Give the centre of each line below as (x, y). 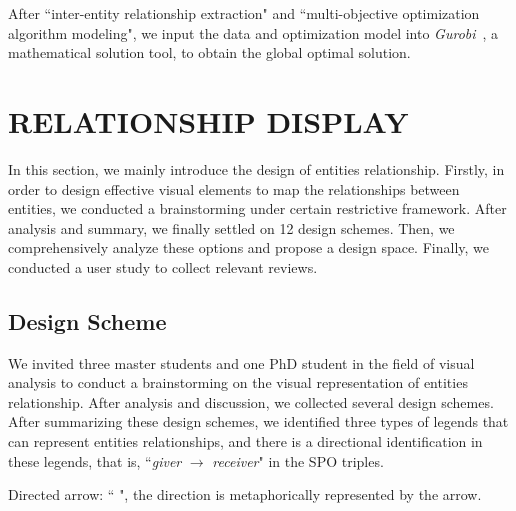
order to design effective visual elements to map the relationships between (234, 188)
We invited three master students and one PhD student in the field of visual (241, 362)
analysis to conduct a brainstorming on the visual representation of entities (238, 382)
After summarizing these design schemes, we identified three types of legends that (258, 421)
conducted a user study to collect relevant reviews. (163, 266)
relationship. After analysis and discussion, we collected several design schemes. (251, 401)
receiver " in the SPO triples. (298, 460)
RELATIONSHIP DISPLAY (208, 120)
